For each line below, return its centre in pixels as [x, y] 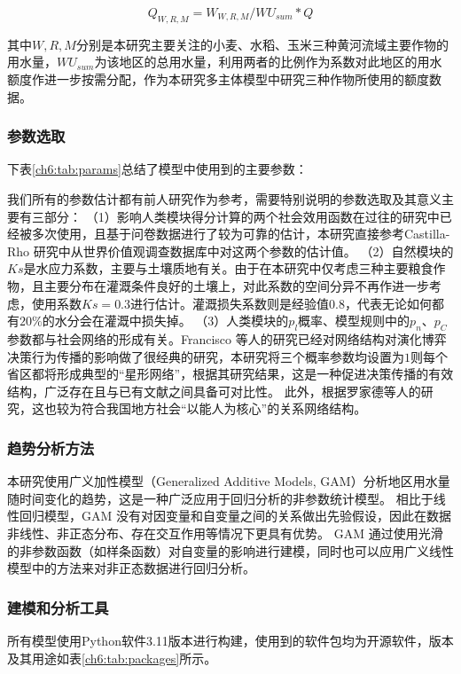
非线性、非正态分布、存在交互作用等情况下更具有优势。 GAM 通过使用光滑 [225, 533]
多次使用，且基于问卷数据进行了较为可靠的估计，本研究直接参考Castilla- [241, 234]
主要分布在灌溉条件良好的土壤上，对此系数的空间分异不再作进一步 [236, 285]
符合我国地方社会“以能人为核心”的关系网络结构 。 [224, 408]
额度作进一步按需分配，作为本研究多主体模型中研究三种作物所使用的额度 [218, 78]
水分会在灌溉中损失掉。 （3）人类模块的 [172, 321]
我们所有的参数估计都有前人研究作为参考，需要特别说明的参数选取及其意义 [224, 198]
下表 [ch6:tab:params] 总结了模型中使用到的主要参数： [157, 169]
